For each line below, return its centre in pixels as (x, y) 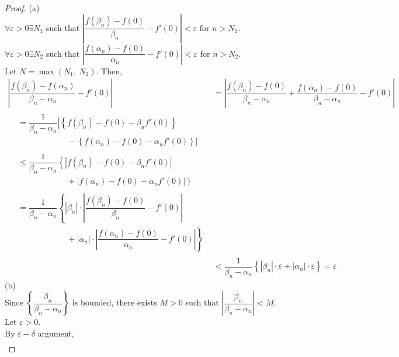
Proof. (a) (22, 8)
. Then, (109, 71)
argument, (56, 333)
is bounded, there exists (115, 302)
